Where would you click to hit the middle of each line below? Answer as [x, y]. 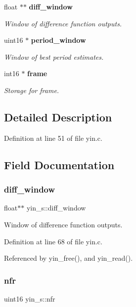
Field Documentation [59, 164]
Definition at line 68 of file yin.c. [53, 241]
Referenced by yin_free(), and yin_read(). [68, 258]
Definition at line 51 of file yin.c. [53, 138]
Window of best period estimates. [54, 56]
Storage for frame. [32, 90]
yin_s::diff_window [56, 208]
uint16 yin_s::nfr [30, 298]
